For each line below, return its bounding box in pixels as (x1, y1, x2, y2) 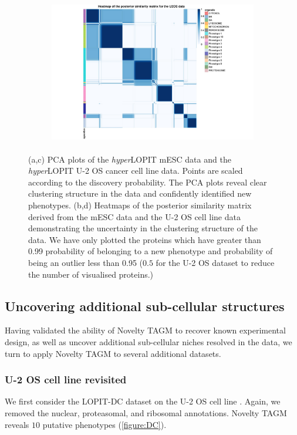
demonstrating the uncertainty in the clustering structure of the (28, 222, 258, 234)
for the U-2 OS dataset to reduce (156, 256, 275, 268)
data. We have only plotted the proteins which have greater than (28, 233, 261, 245)
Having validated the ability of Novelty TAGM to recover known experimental (5, 324, 286, 336)
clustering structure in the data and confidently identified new (28, 187, 252, 200)
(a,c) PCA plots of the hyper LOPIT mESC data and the (28, 153, 231, 165)
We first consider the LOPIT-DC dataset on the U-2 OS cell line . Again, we (5, 395, 281, 407)
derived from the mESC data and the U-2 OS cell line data (28, 210, 241, 222)
